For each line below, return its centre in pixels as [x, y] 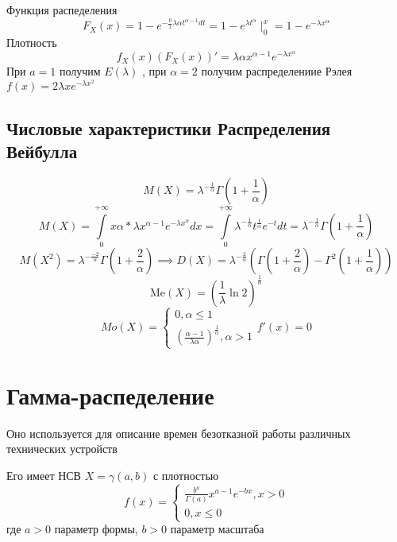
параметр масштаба [217, 529]
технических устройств [62, 449]
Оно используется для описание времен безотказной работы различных [179, 433]
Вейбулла [42, 151]
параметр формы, [96, 529]
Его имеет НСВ [44, 475]
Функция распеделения [62, 10]
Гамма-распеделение [110, 395]
